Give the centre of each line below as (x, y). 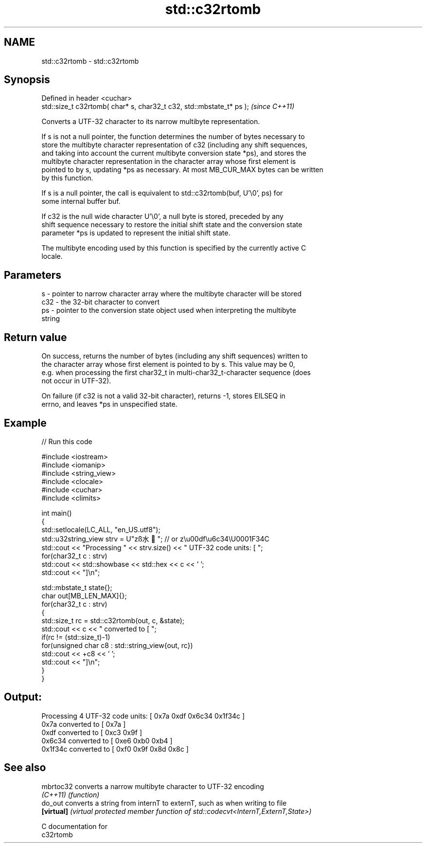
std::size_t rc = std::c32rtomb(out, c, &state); (113, 620)
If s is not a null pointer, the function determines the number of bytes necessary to (173, 137)
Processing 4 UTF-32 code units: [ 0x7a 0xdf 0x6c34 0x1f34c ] (143, 716)
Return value (35, 337)
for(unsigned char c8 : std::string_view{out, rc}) (117, 645)
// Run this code (67, 441)
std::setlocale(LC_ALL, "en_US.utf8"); (101, 529)
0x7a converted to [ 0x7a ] (84, 724)
